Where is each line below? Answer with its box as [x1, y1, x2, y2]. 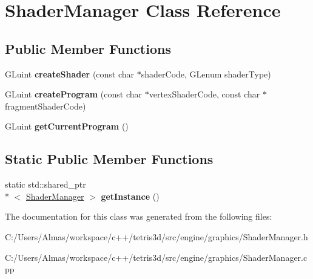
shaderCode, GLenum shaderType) [141, 67, 271, 80]
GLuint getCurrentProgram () [5, 120, 129, 133]
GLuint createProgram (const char [5, 88, 142, 100]
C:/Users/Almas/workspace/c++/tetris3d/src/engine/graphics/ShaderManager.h [5, 230, 308, 243]
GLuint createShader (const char [5, 67, 135, 80]
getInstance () [101, 189, 160, 202]
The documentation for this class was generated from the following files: [5, 210, 272, 223]
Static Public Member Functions [5, 149, 214, 168]
